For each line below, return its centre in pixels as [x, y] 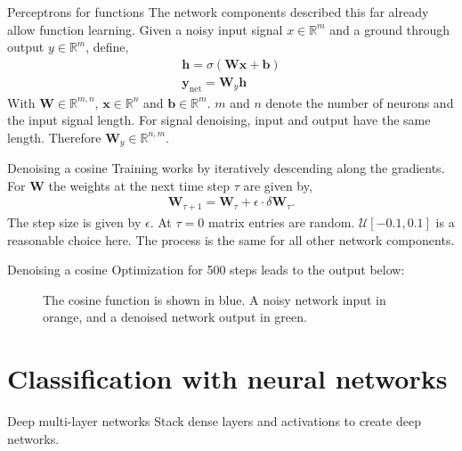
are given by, [278, 185]
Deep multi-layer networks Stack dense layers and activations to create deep [214, 421]
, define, [107, 47]
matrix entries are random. [281, 221]
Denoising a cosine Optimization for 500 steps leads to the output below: [206, 270]
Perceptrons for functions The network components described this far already [218, 12]
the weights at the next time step [139, 185]
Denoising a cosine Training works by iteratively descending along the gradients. [226, 168]
